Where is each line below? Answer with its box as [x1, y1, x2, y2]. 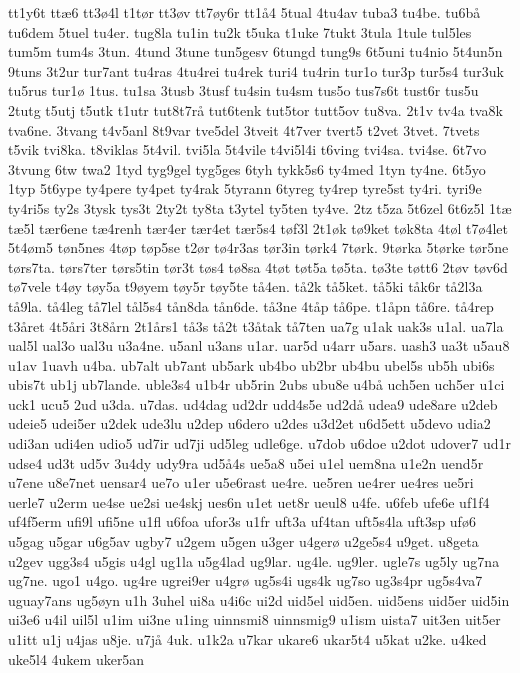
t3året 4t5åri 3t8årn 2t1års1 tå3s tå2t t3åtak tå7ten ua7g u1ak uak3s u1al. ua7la [8, 315, 504, 336]
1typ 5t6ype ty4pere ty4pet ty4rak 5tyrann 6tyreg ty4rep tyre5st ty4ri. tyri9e [8, 178, 482, 199]
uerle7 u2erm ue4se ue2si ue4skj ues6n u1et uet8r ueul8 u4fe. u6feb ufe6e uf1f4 [8, 491, 490, 512]
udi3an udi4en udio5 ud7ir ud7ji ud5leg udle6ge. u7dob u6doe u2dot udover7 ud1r [8, 433, 512, 454]
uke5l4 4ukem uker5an [8, 648, 145, 669]
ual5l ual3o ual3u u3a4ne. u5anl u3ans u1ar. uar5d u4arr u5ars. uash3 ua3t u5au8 [8, 335, 510, 356]
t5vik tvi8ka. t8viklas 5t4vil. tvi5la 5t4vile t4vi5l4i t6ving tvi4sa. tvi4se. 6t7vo [8, 139, 487, 160]
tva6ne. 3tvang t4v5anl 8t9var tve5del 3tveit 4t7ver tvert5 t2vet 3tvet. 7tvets [8, 119, 480, 140]
